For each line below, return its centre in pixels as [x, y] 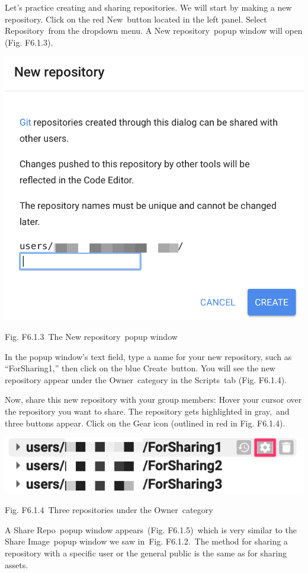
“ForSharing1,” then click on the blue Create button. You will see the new [140, 368]
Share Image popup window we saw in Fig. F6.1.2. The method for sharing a [146, 541]
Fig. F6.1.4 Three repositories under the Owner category [109, 510]
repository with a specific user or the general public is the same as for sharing [146, 553]
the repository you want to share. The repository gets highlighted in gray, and [147, 411]
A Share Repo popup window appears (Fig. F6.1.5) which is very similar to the [151, 529]
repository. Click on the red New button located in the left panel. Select [136, 19]
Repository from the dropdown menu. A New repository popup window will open [154, 31]
